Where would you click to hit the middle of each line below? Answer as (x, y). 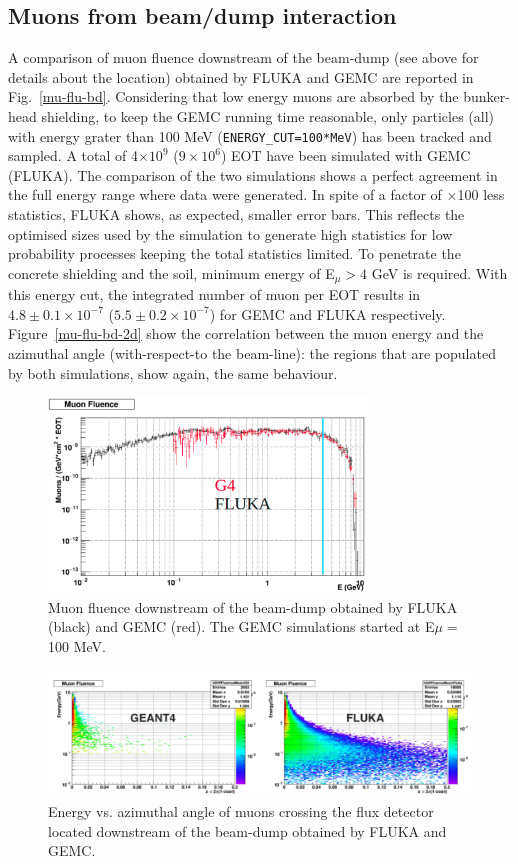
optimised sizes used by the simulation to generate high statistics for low (230, 233)
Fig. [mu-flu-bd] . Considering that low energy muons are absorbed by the (233, 96)
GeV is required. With (439, 272)
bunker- (486, 96)
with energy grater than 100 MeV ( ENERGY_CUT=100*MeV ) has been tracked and (250, 135)
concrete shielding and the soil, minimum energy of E (171, 272)
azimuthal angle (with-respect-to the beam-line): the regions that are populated (252, 353)
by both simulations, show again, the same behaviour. (173, 372)
